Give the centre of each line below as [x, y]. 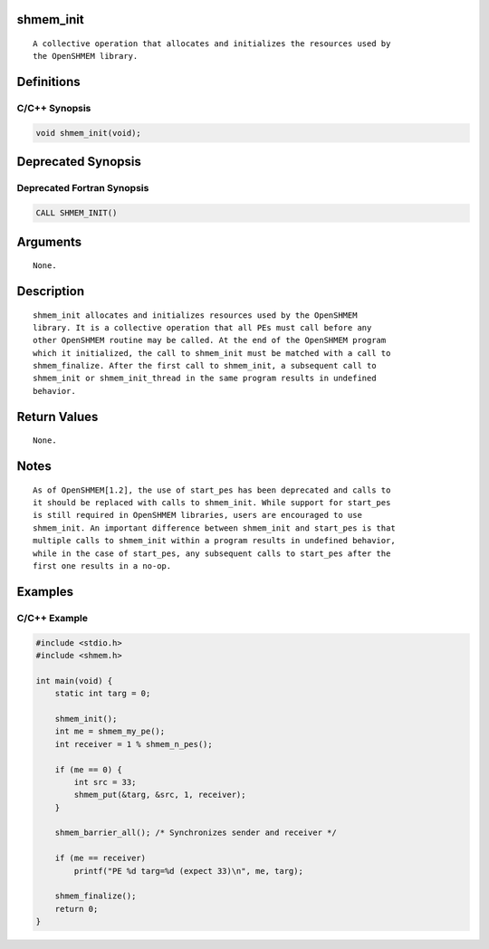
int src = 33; [105, 782]
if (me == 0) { [88, 769]
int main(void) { [74, 681]
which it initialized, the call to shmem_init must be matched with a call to [212, 353]
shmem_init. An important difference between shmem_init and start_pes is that [214, 528]
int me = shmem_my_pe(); [110, 732]
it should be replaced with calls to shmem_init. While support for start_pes [212, 503]
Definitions [48, 82]
